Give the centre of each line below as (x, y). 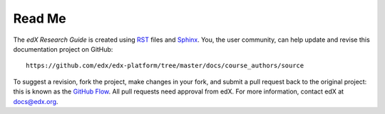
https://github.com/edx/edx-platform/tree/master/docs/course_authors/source (165, 66)
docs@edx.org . (36, 101)
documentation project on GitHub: (63, 49)
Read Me (40, 18)
